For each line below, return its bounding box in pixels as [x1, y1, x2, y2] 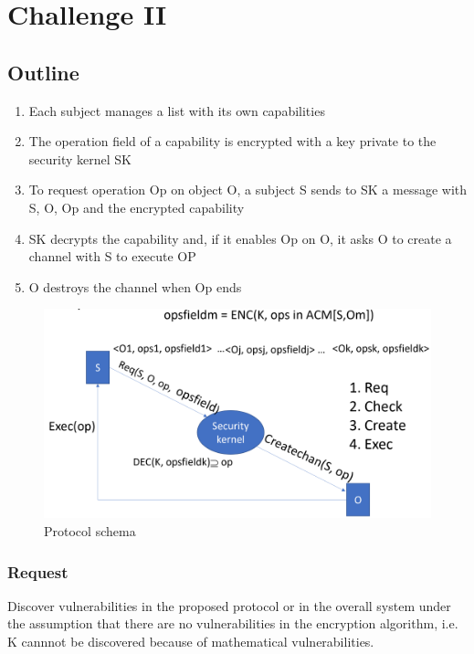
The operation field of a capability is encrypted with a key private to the [28, 132, 437, 151]
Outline [7, 58, 79, 86]
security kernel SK [28, 149, 132, 168]
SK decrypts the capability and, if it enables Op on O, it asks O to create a [28, 228, 452, 248]
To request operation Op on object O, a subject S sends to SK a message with [28, 180, 468, 199]
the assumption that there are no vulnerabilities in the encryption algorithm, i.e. [7, 614, 458, 633]
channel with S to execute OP [28, 247, 196, 266]
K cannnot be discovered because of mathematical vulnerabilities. [7, 632, 374, 651]
